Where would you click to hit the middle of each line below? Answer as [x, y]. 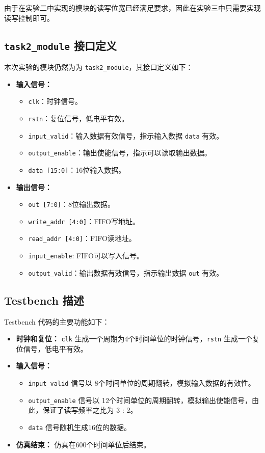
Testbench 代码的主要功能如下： [57, 321]
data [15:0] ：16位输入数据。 [77, 169]
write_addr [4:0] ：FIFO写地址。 [84, 221]
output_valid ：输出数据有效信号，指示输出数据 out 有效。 [126, 272]
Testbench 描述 [44, 300]
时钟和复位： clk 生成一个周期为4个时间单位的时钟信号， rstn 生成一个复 [138, 339]
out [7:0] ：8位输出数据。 [72, 204]
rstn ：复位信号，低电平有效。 [78, 118]
